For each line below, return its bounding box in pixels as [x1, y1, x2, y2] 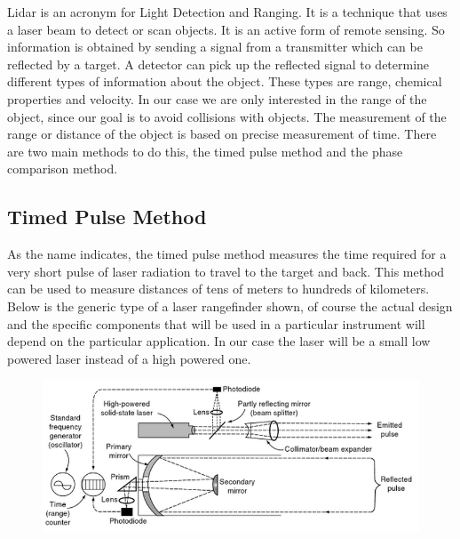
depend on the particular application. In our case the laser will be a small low [7, 332, 431, 350]
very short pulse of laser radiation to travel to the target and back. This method [7, 261, 445, 280]
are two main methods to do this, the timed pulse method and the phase [7, 141, 403, 160]
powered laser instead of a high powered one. [7, 349, 251, 367]
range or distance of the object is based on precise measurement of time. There [7, 125, 437, 143]
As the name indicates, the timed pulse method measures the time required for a [7, 245, 447, 263]
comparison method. [7, 159, 118, 178]
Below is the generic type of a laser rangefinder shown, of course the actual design [7, 296, 453, 315]
